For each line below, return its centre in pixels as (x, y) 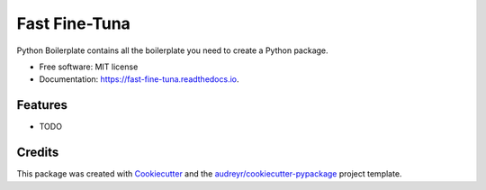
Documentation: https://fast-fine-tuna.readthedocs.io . (139, 79)
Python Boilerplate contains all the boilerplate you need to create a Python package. (172, 50)
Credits (38, 153)
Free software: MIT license (89, 67)
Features (42, 105)
